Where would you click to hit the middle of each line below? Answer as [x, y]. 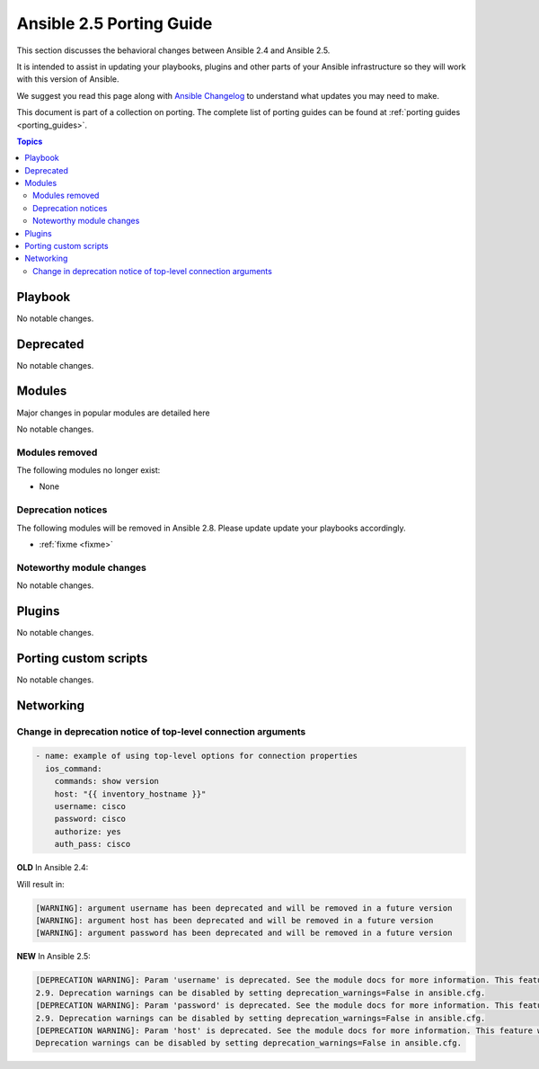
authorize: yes [88, 831]
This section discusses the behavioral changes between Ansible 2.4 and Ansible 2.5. [173, 50]
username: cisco [90, 806]
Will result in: [40, 884]
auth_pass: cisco [93, 844]
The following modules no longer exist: [88, 470]
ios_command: [74, 768]
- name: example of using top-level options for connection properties [197, 756]
